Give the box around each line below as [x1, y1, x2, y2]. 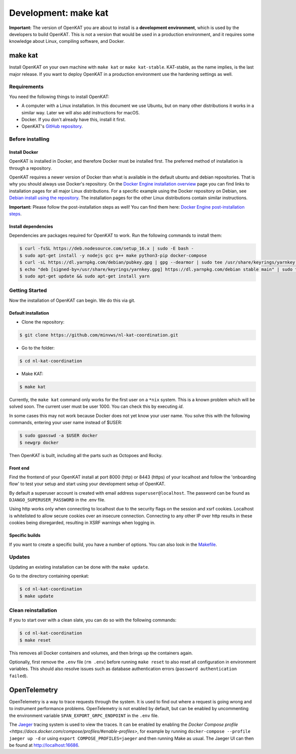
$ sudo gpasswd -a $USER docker [19, 433, 98, 438]
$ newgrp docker [19, 439, 59, 445]
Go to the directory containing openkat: [9, 573, 89, 579]
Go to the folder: [21, 345, 55, 351]
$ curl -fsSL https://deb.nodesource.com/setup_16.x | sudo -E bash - [19, 246, 194, 251]
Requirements [9, 83, 44, 90]
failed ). [9, 673, 28, 679]
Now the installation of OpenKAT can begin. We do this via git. [9, 297, 136, 303]
